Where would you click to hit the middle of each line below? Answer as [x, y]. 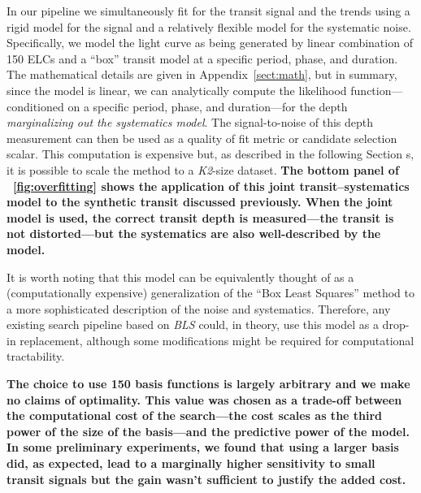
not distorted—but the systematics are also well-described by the [194, 234]
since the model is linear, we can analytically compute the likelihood [177, 90]
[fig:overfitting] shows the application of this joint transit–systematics [211, 186]
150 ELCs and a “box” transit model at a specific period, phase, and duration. [202, 58]
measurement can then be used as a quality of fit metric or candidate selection [202, 138]
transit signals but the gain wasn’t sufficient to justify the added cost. [206, 479]
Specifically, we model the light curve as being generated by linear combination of [210, 43]
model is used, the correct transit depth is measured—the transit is [200, 217]
